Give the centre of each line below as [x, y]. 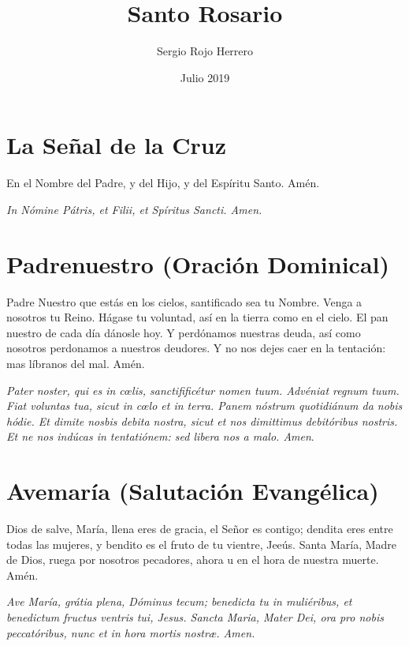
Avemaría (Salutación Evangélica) [193, 491]
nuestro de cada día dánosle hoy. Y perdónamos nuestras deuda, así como [184, 332]
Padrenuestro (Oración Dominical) [198, 263]
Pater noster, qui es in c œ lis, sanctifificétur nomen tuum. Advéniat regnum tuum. [203, 390]
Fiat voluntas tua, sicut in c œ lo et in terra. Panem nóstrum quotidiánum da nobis [204, 406]
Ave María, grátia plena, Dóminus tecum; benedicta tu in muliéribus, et [179, 601]
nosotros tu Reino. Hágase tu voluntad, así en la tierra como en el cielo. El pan [197, 317]
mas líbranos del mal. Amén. [76, 363]
